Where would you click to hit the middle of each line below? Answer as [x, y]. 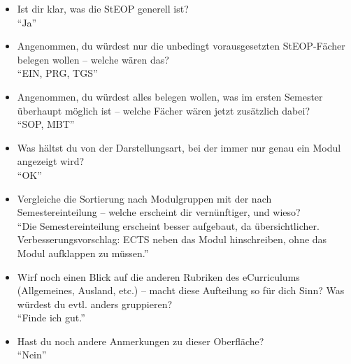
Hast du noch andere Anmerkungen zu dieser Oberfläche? [141, 341]
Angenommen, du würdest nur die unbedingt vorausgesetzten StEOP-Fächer [181, 46]
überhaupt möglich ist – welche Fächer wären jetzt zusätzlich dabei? [163, 110]
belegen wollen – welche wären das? [93, 59]
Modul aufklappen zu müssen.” [83, 253]
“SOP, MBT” [46, 124]
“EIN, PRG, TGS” [57, 73]
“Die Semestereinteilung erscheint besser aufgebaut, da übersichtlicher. [168, 225]
